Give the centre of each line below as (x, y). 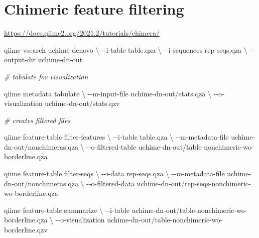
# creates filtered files (37, 120)
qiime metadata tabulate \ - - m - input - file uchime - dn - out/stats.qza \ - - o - (114, 93)
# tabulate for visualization (46, 76)
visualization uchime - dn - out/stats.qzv (62, 103)
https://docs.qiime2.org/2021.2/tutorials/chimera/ (82, 33)
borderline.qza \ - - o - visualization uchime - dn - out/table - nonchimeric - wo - (113, 220)
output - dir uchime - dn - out (43, 59)
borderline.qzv (26, 230)
